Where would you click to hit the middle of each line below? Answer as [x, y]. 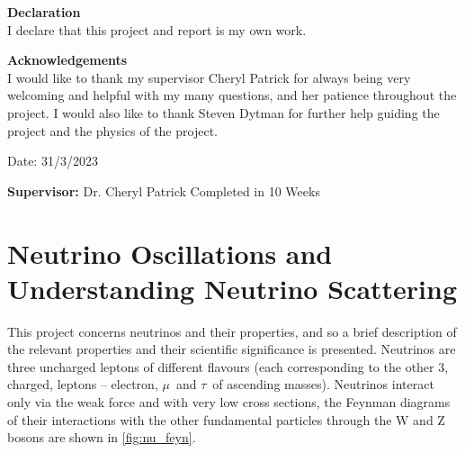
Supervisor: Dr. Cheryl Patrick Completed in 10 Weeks [164, 190]
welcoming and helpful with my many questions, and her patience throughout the [232, 95]
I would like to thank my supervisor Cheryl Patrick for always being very [209, 77]
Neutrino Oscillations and [170, 253]
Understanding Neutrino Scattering [232, 288]
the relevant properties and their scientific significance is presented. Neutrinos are [232, 349]
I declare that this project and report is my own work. [157, 29]
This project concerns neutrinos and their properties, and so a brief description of [232, 331]
